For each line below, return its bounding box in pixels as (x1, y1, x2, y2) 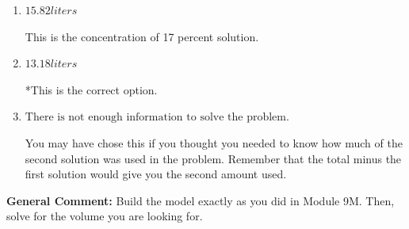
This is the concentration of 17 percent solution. (25, 28, 259, 44)
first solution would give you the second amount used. (25, 166, 287, 182)
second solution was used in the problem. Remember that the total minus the (25, 150, 402, 166)
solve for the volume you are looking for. (6, 208, 203, 224)
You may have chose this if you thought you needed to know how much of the (25, 134, 403, 151)
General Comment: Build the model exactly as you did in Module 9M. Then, (6, 192, 395, 208)
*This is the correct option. (25, 81, 158, 97)
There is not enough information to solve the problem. (25, 112, 289, 124)
